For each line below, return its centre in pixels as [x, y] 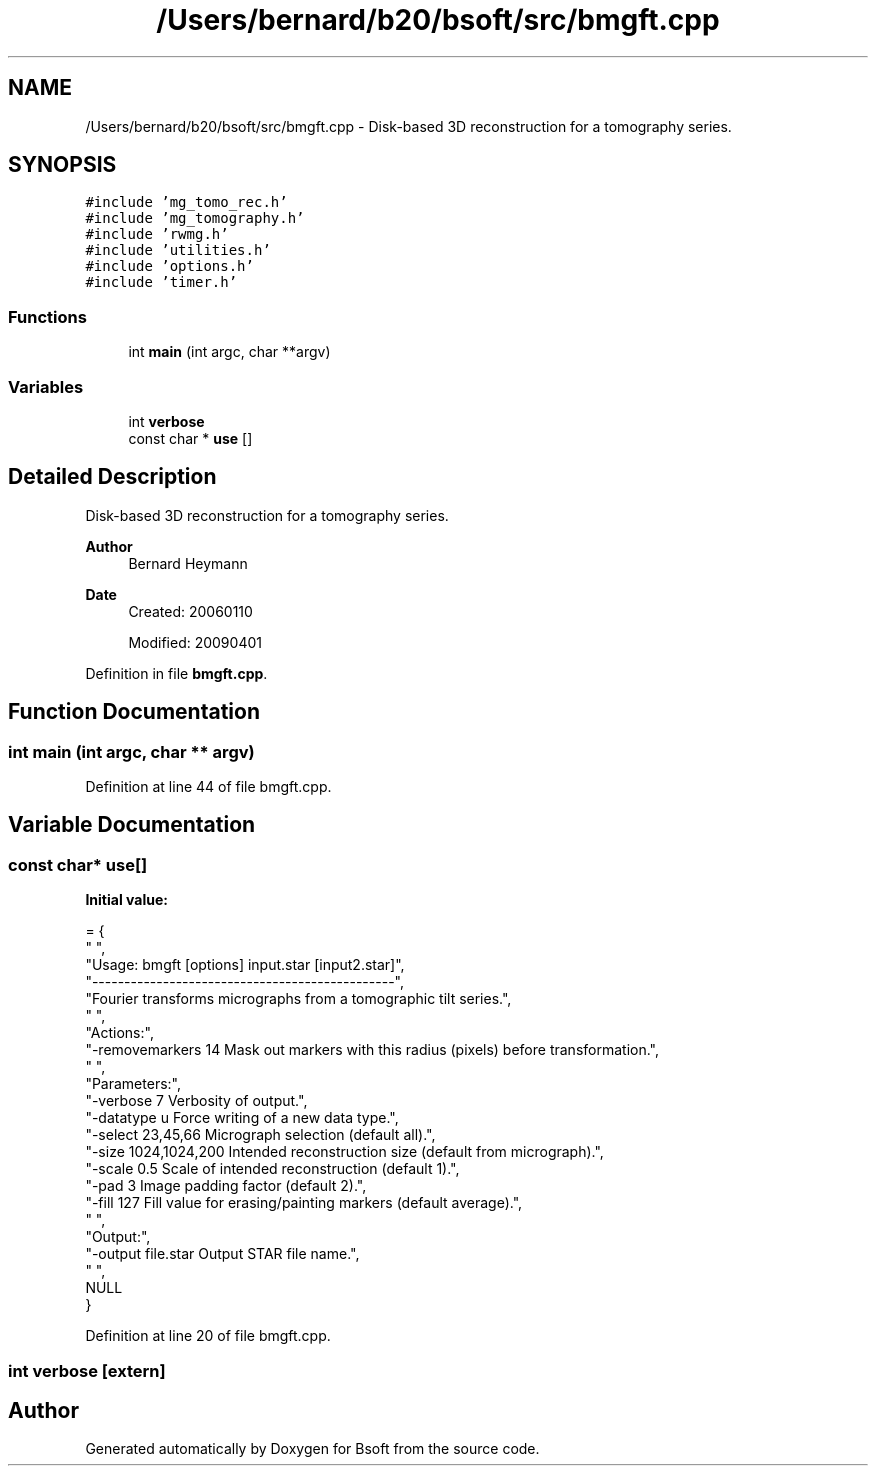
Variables [46, 386]
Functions [47, 316]
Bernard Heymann [188, 563]
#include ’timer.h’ [161, 282]
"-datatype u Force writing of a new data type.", [242, 1118]
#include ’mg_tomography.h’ [195, 218]
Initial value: [126, 900]
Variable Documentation [132, 825]
